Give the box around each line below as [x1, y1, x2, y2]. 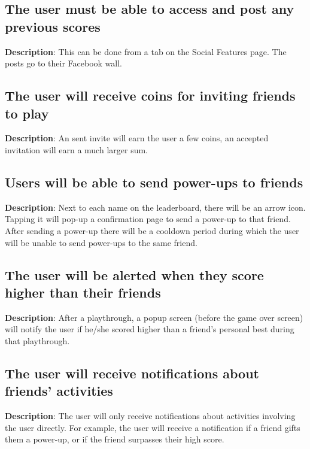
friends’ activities [5, 381, 113, 400]
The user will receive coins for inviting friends [5, 86, 296, 105]
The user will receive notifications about [5, 363, 259, 382]
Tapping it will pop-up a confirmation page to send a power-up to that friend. [5, 213, 291, 225]
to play [5, 104, 49, 122]
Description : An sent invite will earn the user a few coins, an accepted [5, 132, 269, 144]
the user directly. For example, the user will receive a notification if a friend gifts [5, 421, 300, 433]
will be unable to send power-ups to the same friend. [5, 236, 197, 248]
